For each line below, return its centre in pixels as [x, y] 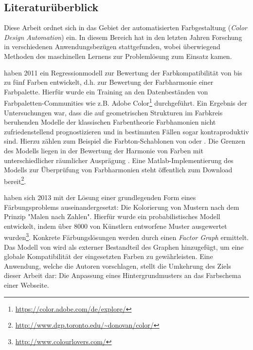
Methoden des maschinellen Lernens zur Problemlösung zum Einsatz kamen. [118, 56]
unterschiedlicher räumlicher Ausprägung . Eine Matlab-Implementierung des [119, 160]
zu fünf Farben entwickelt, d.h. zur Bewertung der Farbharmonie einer [109, 82]
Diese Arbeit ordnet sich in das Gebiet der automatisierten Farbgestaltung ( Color [126, 28]
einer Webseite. [27, 285]
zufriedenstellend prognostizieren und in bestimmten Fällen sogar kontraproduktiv [126, 131]
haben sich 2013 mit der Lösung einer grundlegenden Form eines [100, 197]
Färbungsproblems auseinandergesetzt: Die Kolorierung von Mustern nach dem [122, 207]
